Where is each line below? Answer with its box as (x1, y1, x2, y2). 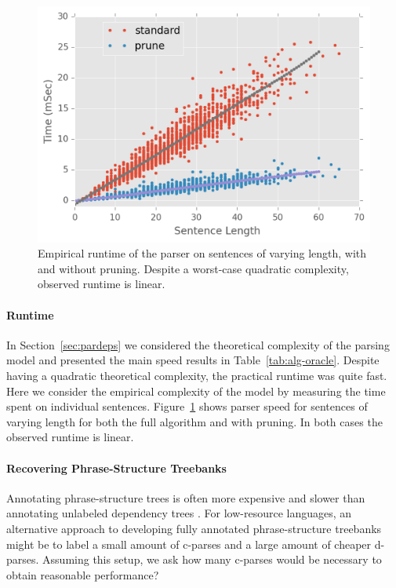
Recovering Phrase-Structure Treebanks (6, 459, 227, 476)
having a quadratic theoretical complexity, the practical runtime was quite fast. (6, 367, 387, 383)
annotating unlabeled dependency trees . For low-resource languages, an (6, 505, 352, 521)
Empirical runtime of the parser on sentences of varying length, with (38, 245, 367, 261)
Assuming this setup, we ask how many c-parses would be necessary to (42, 551, 382, 568)
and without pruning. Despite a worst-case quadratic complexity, (38, 260, 349, 276)
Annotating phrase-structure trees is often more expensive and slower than (6, 489, 365, 506)
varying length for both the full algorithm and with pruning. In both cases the (6, 413, 383, 429)
